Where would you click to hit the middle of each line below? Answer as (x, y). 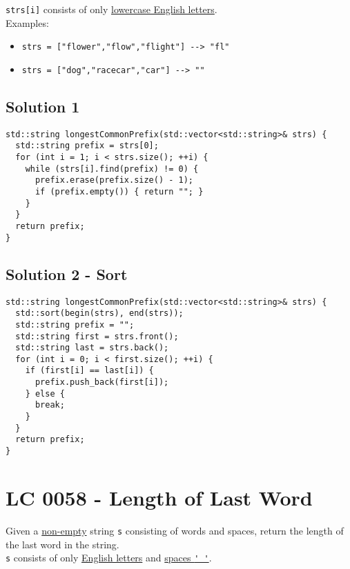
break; (50, 405)
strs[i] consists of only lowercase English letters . (111, 9)
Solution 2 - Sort (67, 273)
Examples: (27, 22)
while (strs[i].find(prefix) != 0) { (112, 169)
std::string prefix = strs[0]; (87, 146)
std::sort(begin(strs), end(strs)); (99, 313)
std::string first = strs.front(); (97, 336)
